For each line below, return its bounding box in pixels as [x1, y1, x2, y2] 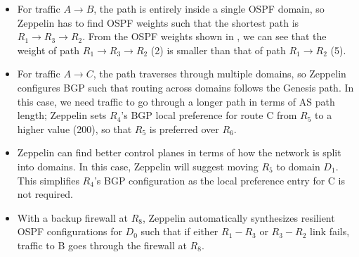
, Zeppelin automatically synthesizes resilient [142, 210, 335, 225]
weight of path [17, 42, 80, 57]
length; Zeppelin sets [17, 108, 107, 123]
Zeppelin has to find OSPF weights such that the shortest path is [17, 15, 299, 30]
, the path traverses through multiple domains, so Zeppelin [93, 66, 346, 81]
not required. [17, 187, 73, 201]
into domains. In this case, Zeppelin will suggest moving [17, 158, 259, 173]
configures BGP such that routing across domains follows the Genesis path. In [17, 80, 354, 94]
